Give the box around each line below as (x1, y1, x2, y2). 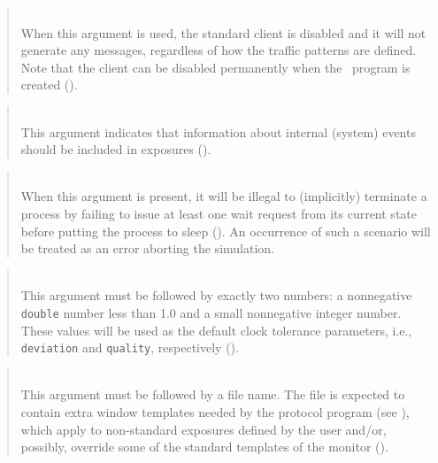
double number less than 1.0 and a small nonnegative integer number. (20, 303, 402, 321)
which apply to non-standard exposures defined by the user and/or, (20, 420, 387, 438)
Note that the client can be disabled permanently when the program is (20, 58, 411, 76)
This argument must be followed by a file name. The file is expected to (20, 385, 405, 404)
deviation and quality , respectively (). (20, 338, 239, 357)
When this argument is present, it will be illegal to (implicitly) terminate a (20, 187, 427, 205)
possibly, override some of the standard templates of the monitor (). (20, 437, 388, 456)
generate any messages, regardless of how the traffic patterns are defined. (20, 41, 417, 59)
